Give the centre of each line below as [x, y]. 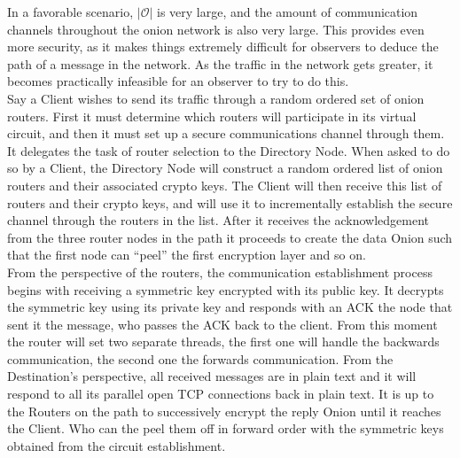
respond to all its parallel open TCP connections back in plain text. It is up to [221, 394]
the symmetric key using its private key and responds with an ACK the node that [230, 307]
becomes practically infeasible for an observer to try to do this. [178, 81]
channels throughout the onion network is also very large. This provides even [216, 29]
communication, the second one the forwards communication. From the [200, 358]
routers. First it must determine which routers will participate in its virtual [212, 116]
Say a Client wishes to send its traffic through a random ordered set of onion [216, 98]
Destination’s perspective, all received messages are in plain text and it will [212, 376]
